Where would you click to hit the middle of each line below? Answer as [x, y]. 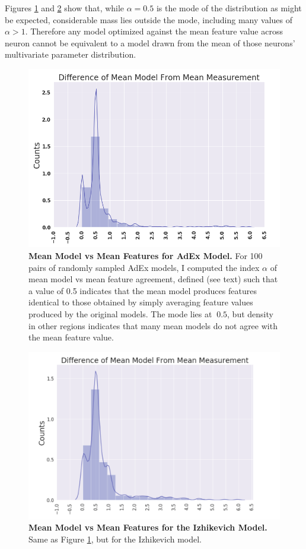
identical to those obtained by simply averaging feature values [141, 302]
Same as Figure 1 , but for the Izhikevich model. [115, 539]
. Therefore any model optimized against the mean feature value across [154, 31]
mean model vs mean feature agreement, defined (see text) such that [153, 279]
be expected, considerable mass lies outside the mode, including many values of [149, 19]
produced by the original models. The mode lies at [120, 313]
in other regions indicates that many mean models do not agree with [153, 325]
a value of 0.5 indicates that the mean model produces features [143, 290]
